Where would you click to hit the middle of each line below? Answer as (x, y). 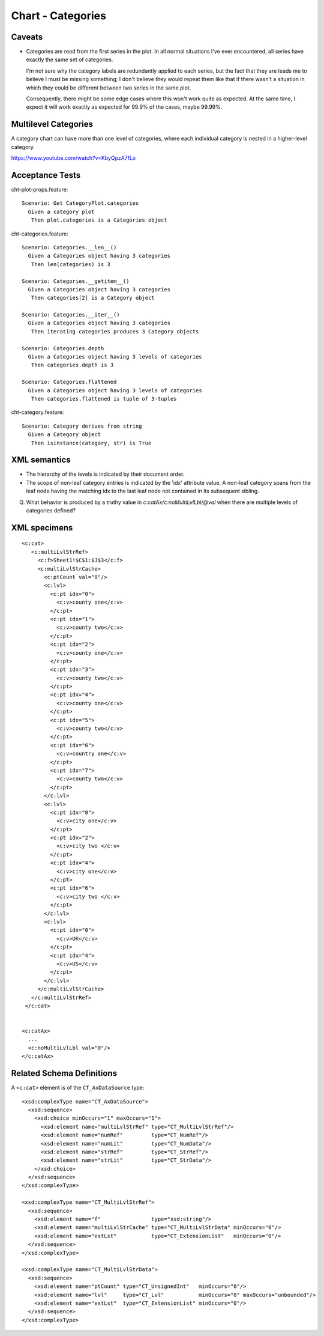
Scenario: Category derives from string (82, 426)
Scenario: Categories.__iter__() (71, 315)
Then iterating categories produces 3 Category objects (115, 331)
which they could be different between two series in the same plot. (109, 88)
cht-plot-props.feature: (40, 190)
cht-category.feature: (37, 412)
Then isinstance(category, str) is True (91, 443)
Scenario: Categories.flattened (69, 382)
